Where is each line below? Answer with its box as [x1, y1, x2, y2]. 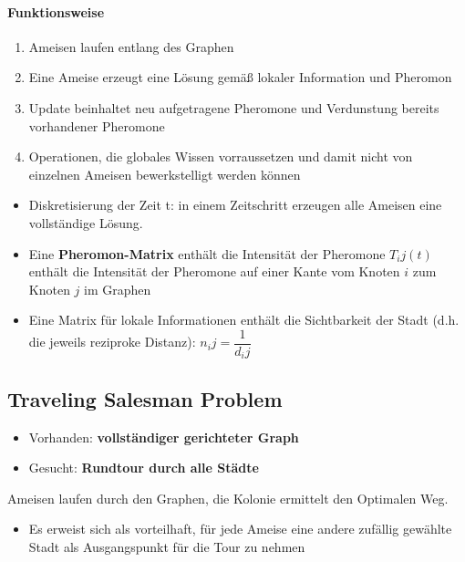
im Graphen [84, 279, 151, 298]
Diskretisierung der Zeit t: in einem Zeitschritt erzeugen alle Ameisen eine [28, 195, 442, 214]
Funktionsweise [7, 2, 105, 21]
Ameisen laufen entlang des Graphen [28, 36, 234, 56]
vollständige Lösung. [28, 213, 143, 232]
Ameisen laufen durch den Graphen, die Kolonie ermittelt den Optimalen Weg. [7, 488, 449, 507]
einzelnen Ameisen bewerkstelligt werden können [28, 164, 301, 183]
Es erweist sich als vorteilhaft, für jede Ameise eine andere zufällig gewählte [28, 519, 452, 538]
